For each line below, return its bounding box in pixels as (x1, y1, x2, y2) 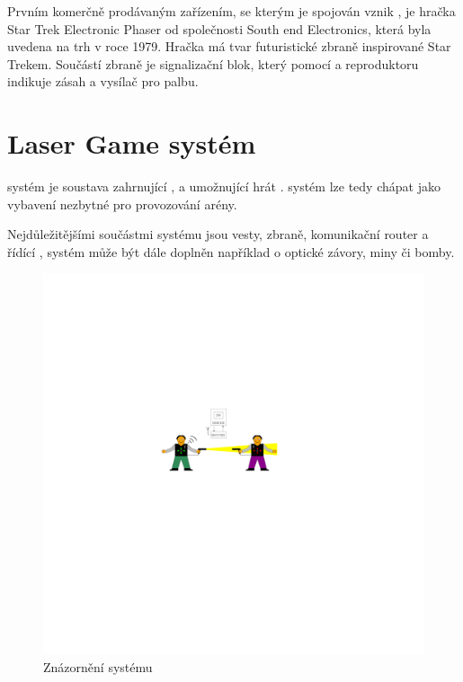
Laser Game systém (7, 125, 256, 162)
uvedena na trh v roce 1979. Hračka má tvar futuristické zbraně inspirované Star (7, 37, 451, 56)
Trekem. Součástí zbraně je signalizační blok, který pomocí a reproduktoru (7, 54, 419, 73)
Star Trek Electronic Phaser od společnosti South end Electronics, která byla (7, 19, 432, 38)
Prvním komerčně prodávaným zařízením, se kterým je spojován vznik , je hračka (7, 2, 456, 20)
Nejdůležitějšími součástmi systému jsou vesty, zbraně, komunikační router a (7, 225, 429, 244)
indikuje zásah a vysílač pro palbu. (7, 72, 199, 91)
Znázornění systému (43, 658, 153, 677)
